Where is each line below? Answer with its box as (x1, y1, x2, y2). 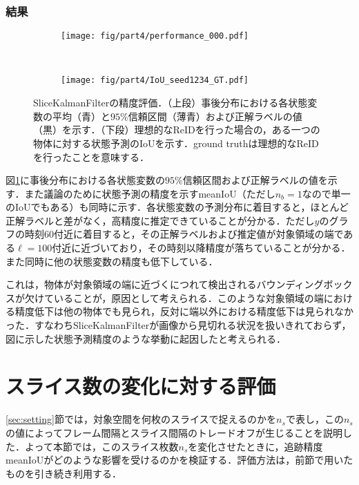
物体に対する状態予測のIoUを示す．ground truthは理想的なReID (33, 135, 319, 150)
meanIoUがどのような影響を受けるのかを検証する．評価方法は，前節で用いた (6, 453, 353, 467)
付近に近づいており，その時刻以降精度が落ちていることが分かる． (52, 240, 351, 255)
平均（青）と (52, 108, 110, 123)
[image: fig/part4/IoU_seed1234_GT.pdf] (61, 75, 249, 86)
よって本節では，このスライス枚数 (24, 439, 179, 453)
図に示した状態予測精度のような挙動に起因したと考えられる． (6, 331, 286, 345)
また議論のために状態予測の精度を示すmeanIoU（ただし (24, 186, 275, 200)
